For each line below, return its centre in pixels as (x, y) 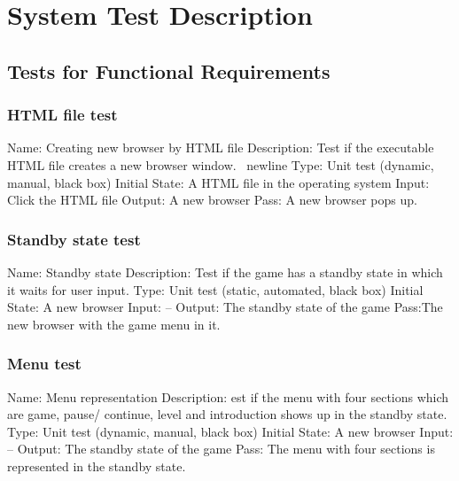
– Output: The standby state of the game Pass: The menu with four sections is (221, 449)
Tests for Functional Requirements (169, 70)
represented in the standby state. (97, 465)
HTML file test (62, 115)
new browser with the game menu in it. (114, 324)
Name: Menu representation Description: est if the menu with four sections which (228, 396)
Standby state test (74, 239)
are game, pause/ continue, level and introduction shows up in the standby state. (227, 414)
